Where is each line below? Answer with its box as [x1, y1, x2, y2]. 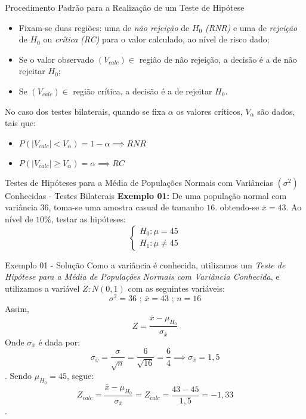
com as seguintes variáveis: [128, 282, 225, 294]
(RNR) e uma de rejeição [205, 21, 298, 33]
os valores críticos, [176, 105, 243, 117]
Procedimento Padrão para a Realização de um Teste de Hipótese [5, 1, 245, 13]
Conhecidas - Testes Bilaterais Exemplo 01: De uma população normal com [5, 189, 287, 201]
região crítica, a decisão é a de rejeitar [73, 84, 212, 97]
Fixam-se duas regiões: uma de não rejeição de [18, 21, 190, 33]
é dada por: [38, 335, 81, 348]
